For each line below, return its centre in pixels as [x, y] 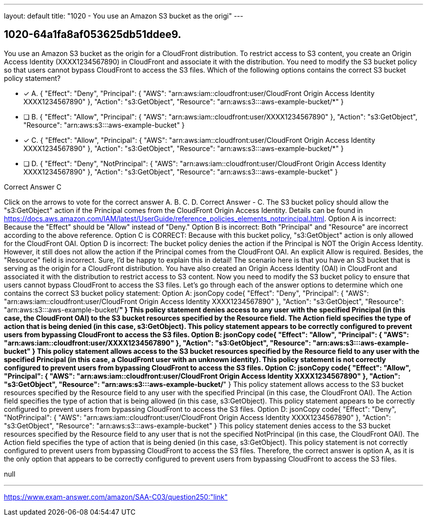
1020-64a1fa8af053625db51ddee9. [93, 35]
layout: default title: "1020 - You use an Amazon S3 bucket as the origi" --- [124, 16]
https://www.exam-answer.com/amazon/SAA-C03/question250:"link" [116, 497]
